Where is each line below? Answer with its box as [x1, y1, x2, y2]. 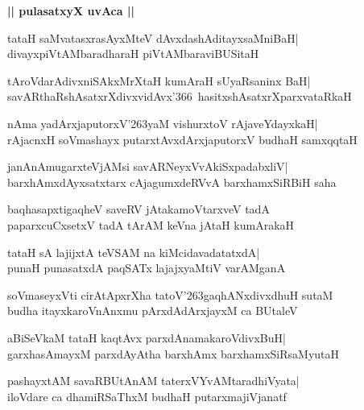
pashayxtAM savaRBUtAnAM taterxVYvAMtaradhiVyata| [7, 372, 300, 389]
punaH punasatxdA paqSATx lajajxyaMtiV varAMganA [7, 259, 286, 276]
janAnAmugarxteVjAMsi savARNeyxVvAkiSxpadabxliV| [7, 158, 288, 175]
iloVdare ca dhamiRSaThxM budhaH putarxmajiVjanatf [7, 387, 287, 404]
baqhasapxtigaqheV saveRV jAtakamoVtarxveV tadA [7, 201, 270, 217]
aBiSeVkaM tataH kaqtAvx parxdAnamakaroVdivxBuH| [7, 329, 286, 346]
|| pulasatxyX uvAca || [7, 2, 134, 19]
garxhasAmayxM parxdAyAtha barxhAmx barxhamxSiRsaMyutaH [7, 345, 340, 362]
